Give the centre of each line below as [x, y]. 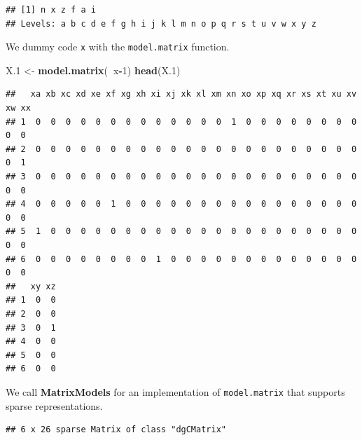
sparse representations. [54, 405]
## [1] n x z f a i [51, 10]
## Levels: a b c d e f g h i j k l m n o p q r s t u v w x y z [161, 23]
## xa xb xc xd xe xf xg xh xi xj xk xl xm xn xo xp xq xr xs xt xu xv [181, 94]
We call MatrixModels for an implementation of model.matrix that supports [175, 391]
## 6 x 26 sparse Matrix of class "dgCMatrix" [116, 430]
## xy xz [31, 286]
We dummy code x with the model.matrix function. [118, 47]
